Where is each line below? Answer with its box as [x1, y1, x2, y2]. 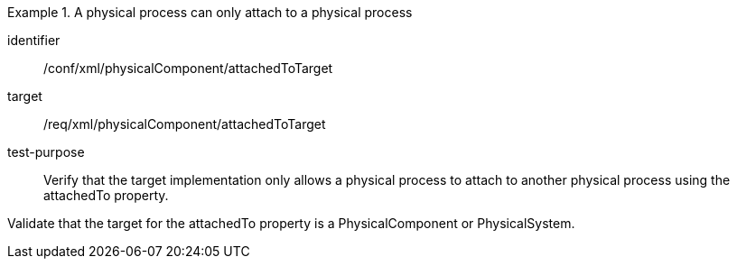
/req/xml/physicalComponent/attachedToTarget [43, 116, 326, 132]
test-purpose [7, 144, 85, 160]
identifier [7, 32, 61, 48]
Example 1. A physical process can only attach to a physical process [7, 5, 413, 20]
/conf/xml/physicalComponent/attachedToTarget [43, 60, 333, 76]
